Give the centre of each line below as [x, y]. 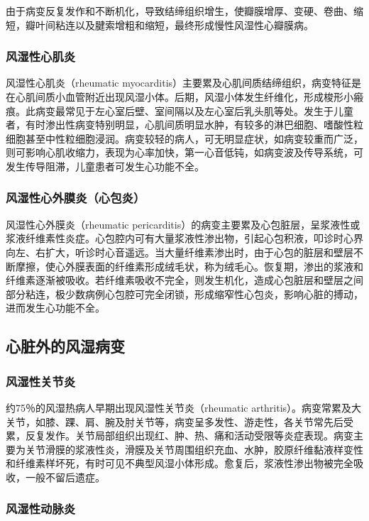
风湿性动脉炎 [41, 509]
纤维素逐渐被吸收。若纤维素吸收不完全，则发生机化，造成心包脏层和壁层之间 [184, 280]
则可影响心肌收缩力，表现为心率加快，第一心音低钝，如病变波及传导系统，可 [184, 152]
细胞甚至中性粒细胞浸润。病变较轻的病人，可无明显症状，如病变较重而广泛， [184, 138]
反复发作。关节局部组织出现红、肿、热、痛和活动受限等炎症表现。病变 [189, 435]
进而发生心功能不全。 [55, 308]
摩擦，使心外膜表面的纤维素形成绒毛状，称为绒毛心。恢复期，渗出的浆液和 [189, 266]
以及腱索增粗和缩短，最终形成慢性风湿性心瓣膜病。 [194, 24]
